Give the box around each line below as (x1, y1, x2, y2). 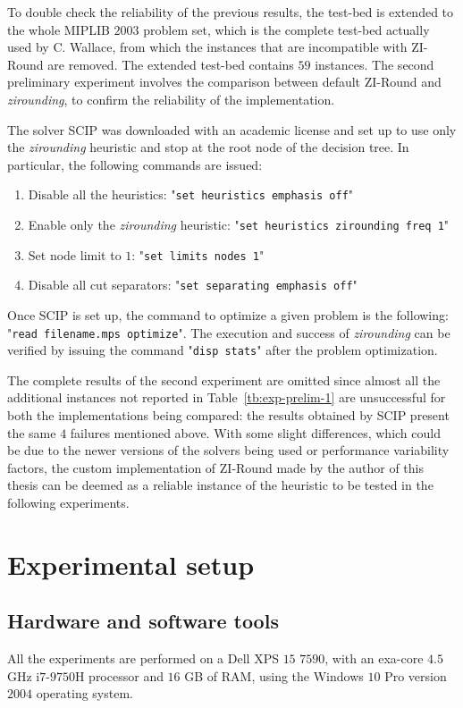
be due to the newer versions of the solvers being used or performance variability (7, 441, 450, 459)
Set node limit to (28, 245, 122, 264)
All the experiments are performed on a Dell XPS (7, 649, 279, 668)
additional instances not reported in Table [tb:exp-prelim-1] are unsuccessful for (7, 388, 446, 407)
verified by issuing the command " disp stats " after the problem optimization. (7, 341, 438, 359)
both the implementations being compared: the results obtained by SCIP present (7, 406, 450, 425)
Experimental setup (7, 545, 255, 582)
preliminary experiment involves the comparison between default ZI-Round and (7, 72, 442, 91)
